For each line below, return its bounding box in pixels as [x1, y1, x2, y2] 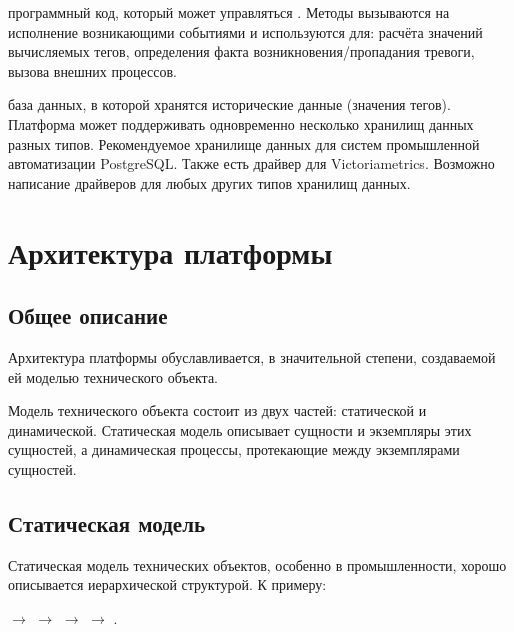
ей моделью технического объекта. [8, 366, 218, 387]
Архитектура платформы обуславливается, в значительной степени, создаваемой [8, 346, 496, 367]
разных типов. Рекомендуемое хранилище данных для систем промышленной [8, 133, 480, 154]
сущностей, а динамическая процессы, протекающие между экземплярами [8, 439, 460, 460]
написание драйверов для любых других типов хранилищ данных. [8, 172, 411, 193]
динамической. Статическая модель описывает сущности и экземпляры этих [8, 419, 472, 440]
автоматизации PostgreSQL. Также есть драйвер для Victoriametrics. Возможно [8, 153, 495, 174]
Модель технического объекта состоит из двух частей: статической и [8, 400, 427, 421]
